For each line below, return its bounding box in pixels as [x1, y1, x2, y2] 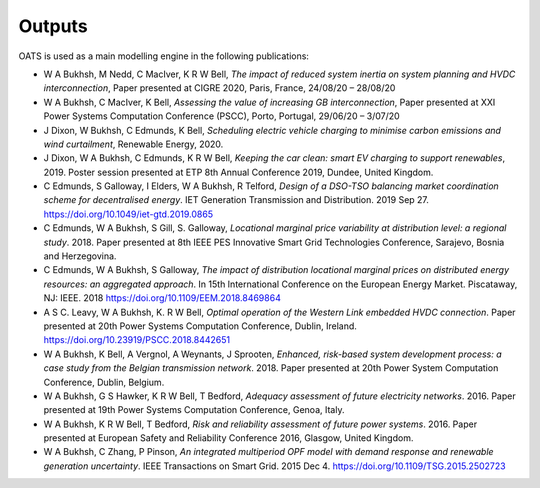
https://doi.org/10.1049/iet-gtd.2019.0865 [43, 208, 214, 220]
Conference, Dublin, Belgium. [43, 376, 165, 388]
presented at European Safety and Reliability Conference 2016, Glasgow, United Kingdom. [43, 432, 414, 444]
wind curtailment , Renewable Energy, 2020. [43, 138, 224, 150]
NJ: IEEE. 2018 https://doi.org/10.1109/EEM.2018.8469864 [43, 292, 282, 304]
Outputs [18, 15, 89, 37]
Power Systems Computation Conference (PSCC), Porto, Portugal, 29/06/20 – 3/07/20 [43, 110, 400, 122]
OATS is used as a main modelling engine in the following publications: [18, 50, 310, 62]
